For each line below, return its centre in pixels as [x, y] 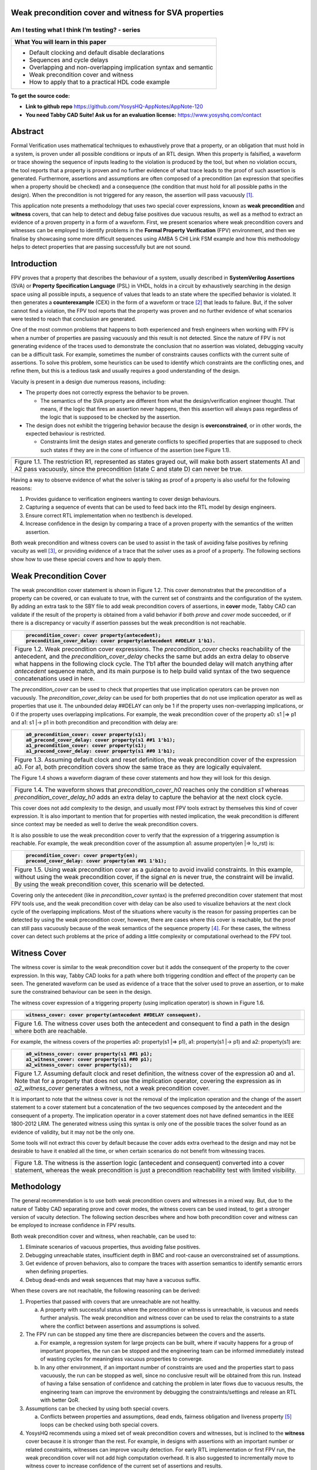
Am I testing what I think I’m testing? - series [76, 30]
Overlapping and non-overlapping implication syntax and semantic [121, 67]
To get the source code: [41, 96]
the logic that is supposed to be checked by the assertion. [110, 417]
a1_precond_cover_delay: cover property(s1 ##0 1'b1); [100, 751]
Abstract [27, 131]
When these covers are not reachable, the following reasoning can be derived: [106, 1291]
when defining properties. [57, 1272]
